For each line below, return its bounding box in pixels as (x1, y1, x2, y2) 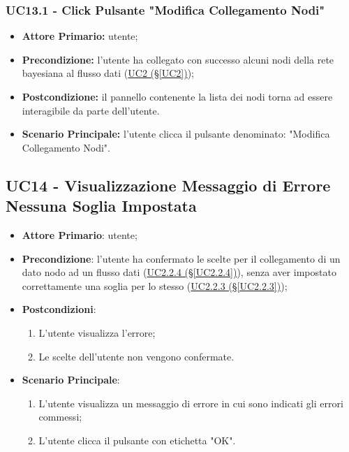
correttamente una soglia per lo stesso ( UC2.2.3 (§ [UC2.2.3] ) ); (22, 278, 288, 293)
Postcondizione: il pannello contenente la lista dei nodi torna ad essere (22, 89, 333, 103)
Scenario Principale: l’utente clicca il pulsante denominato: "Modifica (22, 126, 330, 141)
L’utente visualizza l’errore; (38, 325, 156, 340)
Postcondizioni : (22, 302, 96, 316)
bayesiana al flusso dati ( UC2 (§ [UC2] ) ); (22, 66, 195, 80)
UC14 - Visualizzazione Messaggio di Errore (6, 174, 331, 196)
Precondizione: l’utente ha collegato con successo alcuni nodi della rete (22, 52, 334, 66)
